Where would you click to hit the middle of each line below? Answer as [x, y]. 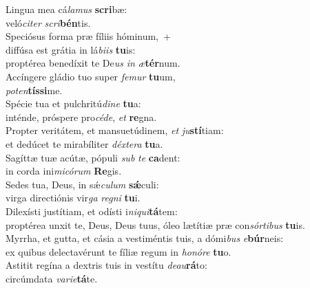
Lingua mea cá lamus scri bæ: [66, 9]
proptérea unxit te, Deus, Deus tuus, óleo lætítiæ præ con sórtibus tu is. [155, 224]
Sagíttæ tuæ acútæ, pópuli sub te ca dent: [93, 157]
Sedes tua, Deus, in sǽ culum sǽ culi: [82, 184]
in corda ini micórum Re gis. [64, 171]
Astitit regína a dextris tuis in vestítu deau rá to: [106, 265]
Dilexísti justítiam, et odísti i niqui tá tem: [92, 211]
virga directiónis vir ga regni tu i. [73, 198]
